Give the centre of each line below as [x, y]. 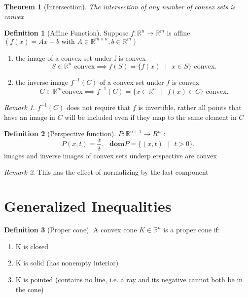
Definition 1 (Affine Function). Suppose [66, 33]
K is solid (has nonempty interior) [67, 263]
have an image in [30, 117]
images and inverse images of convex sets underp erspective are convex [110, 155]
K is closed [32, 246]
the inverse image [42, 82]
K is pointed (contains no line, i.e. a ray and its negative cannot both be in [129, 279]
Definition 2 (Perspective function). [60, 133]
